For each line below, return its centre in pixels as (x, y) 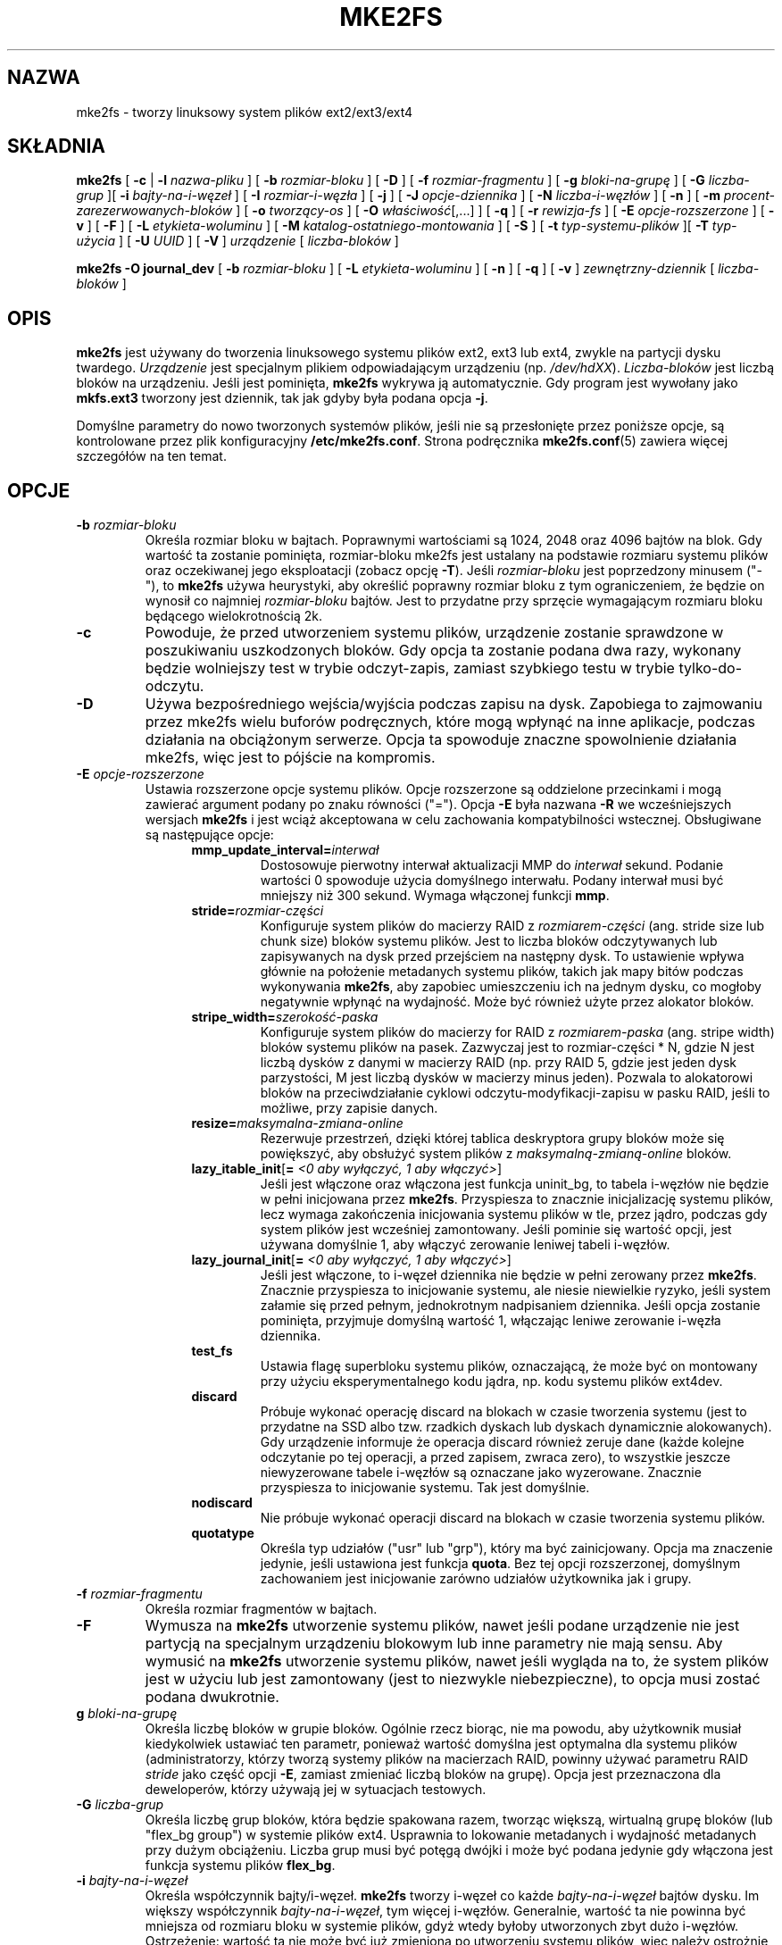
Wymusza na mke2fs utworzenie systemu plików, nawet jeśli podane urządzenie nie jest (442, 1626)
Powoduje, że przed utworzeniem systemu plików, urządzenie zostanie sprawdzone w (434, 633)
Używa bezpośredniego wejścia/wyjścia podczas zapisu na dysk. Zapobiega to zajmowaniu (453, 704)
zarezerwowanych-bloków (154, 211)
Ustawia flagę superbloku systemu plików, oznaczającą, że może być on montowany (509, 1366)
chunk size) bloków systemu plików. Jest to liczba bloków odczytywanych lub (489, 941)
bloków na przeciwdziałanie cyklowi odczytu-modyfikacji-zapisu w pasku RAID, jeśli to (515, 1093)
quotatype (223, 1533)
